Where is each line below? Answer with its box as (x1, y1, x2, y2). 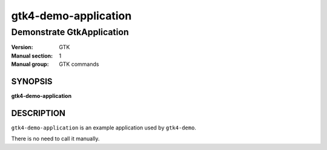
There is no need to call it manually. (11, 135, 100, 142)
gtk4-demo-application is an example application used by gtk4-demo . (11, 124, 197, 131)
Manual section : (11, 52, 53, 59)
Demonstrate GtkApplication (11, 27, 130, 37)
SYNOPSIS (11, 76, 53, 86)
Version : (11, 44, 33, 51)
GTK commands (59, 60, 99, 68)
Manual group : (11, 60, 49, 68)
